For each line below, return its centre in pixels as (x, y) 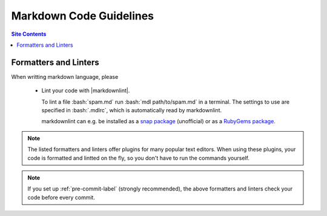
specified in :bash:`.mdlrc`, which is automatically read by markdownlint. (132, 110)
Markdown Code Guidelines (83, 16)
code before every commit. (61, 197)
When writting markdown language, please (65, 76)
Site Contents (29, 34)
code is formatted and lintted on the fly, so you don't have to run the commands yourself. (138, 158)
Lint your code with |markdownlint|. (86, 90)
